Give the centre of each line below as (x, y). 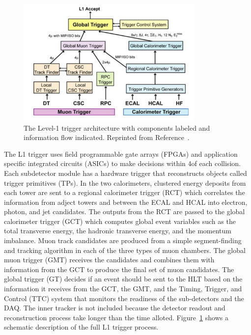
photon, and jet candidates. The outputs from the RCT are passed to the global (125, 211)
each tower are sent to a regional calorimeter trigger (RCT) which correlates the (125, 192)
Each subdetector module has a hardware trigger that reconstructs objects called (125, 173)
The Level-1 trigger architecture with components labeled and (117, 127)
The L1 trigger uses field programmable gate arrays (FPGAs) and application (121, 154)
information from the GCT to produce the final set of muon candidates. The (119, 269)
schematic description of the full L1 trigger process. (81, 327)
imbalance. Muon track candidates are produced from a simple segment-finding (123, 240)
